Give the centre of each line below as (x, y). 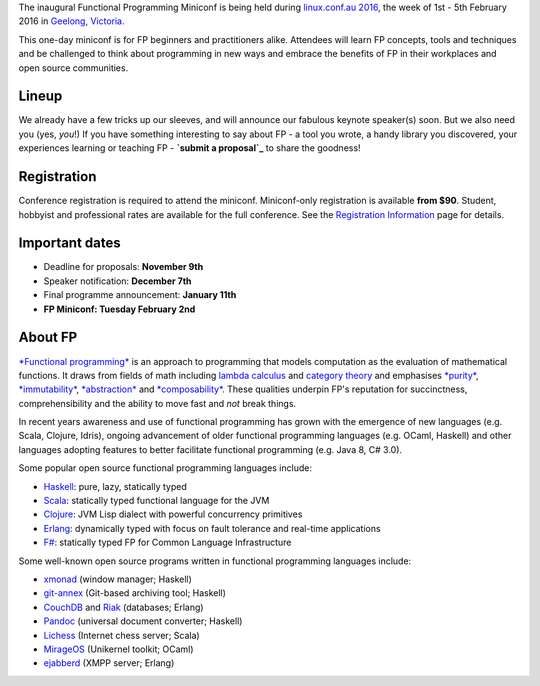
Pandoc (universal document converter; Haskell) (143, 621)
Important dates (70, 243)
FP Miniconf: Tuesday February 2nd (119, 309)
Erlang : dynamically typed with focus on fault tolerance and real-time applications (212, 528)
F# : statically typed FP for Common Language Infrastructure (167, 542)
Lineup (40, 96)
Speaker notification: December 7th (117, 281)
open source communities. (73, 67)
